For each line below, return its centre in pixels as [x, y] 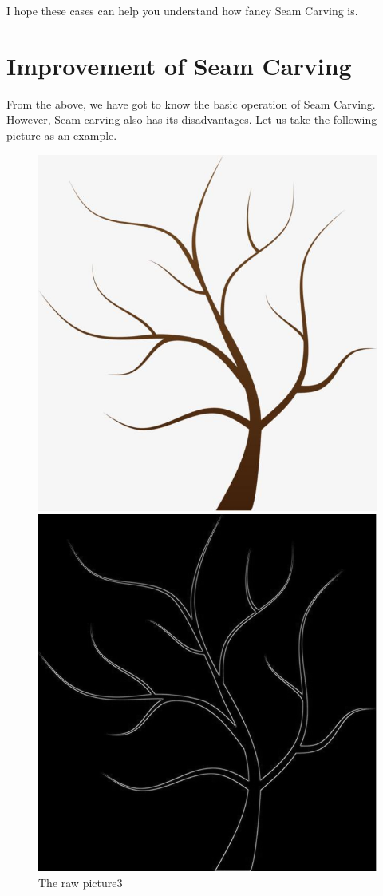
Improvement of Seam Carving [179, 65]
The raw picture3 [81, 882]
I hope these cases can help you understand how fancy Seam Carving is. [182, 10]
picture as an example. [62, 135]
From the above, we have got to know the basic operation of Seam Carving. [191, 103]
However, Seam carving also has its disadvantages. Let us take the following [192, 119]
